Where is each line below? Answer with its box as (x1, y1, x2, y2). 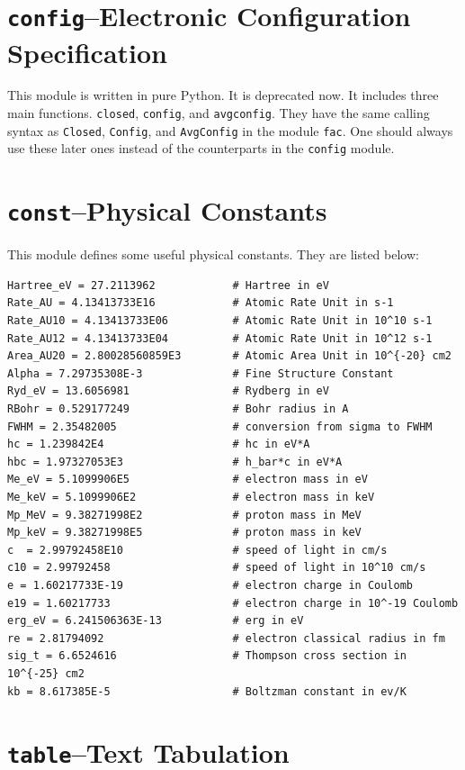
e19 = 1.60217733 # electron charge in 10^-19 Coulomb (7, 596, 459, 610)
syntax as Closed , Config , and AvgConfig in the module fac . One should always (7, 121, 453, 140)
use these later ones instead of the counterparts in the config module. (7, 139, 395, 158)
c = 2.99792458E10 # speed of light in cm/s (7, 543, 388, 557)
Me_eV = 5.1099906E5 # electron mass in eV (7, 473, 368, 486)
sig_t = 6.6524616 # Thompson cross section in (7, 649, 407, 663)
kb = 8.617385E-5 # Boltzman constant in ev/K (7, 684, 407, 698)
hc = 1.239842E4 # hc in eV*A (7, 438, 310, 451)
